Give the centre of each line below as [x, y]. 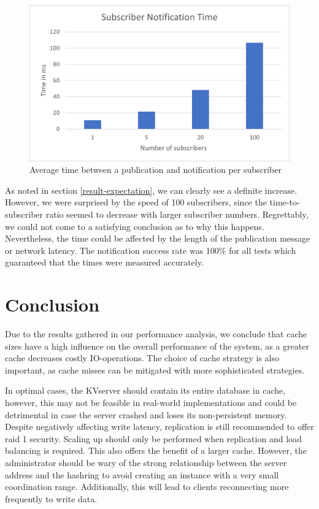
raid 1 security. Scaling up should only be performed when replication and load [153, 438]
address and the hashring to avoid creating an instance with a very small [142, 474]
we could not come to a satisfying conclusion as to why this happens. [135, 226]
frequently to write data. [51, 498]
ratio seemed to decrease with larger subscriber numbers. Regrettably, [177, 214]
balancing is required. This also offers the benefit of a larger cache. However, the [156, 450]
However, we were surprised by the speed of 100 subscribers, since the [136, 202]
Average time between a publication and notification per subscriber [156, 170]
